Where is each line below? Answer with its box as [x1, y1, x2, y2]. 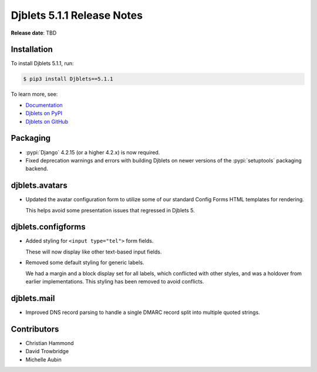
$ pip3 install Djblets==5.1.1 [23, 76, 114, 82]
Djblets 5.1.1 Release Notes [11, 9, 143, 22]
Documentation [25, 102, 63, 109]
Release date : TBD [11, 29, 57, 36]
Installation [11, 45, 53, 55]
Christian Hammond [25, 339, 74, 346]
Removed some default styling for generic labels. [25, 259, 144, 266]
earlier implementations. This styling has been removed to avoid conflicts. [25, 278, 204, 285]
